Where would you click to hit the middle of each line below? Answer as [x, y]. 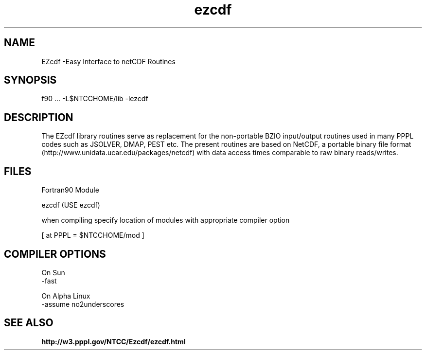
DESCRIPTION [39, 117]
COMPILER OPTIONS [55, 254]
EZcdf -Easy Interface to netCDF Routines [108, 61]
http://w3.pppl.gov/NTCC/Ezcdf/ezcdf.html [114, 341]
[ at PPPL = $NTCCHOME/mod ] [93, 235]
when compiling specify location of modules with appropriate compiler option [166, 220]
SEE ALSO [29, 323]
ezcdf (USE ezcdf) [71, 205]
